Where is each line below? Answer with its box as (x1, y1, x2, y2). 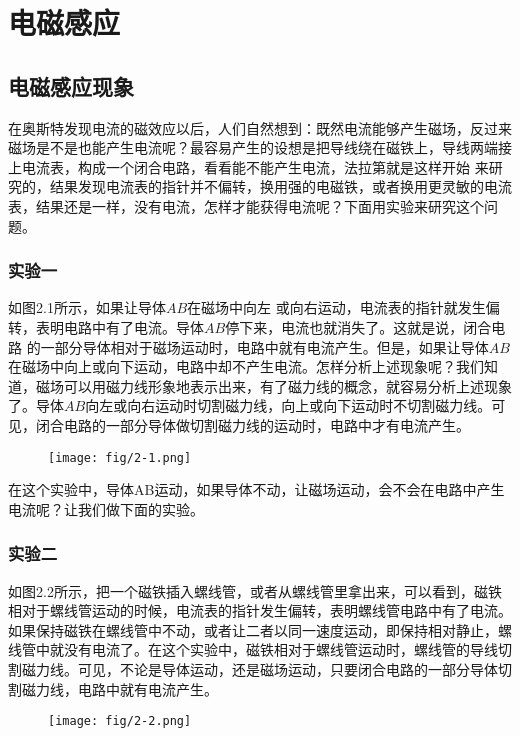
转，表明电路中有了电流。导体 (8, 316, 204, 337)
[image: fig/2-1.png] (48, 450, 192, 465)
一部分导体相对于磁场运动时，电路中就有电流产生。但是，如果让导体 (40, 336, 489, 357)
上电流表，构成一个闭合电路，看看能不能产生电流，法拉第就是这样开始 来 (8, 156, 489, 177)
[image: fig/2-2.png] (48, 714, 192, 729)
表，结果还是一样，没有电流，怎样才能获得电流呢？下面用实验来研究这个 (8, 195, 484, 216)
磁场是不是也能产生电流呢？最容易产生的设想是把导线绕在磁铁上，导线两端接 (8, 137, 512, 158)
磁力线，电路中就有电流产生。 (21, 678, 218, 699)
